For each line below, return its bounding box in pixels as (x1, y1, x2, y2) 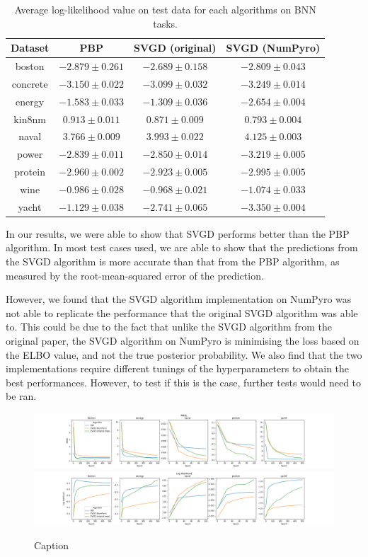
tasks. (153, 16, 178, 30)
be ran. (6, 389, 37, 403)
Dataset (11, 40, 50, 55)
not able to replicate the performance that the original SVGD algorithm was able (6, 305, 358, 320)
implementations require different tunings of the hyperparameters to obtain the (6, 361, 350, 376)
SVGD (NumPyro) (226, 40, 321, 55)
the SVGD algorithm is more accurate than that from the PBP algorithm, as (6, 254, 340, 269)
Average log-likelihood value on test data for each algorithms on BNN (14, 2, 316, 16)
